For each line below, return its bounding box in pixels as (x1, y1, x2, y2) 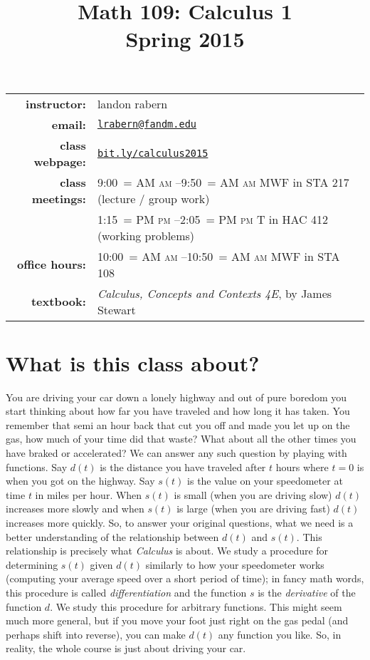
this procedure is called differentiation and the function (6, 585, 247, 599)
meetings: (31, 190, 86, 207)
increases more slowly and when (6, 501, 144, 516)
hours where (275, 459, 329, 474)
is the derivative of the (258, 585, 356, 599)
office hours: (17, 256, 86, 273)
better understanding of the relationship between (6, 529, 219, 544)
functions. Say (6, 459, 68, 474)
